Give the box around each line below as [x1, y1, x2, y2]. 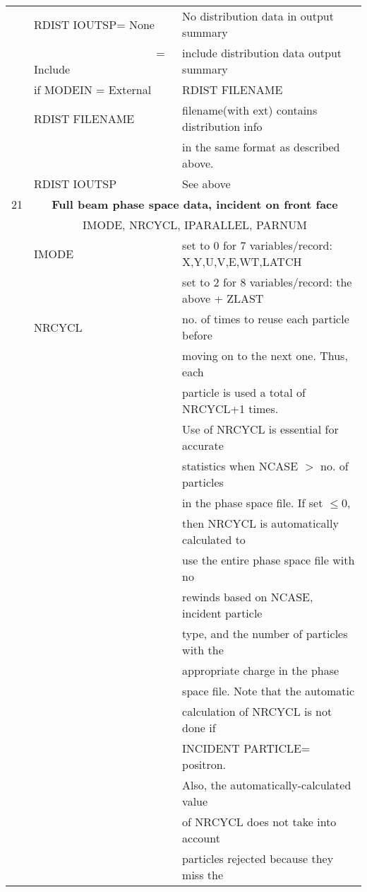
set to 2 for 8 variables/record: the [182, 274, 352, 290]
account [182, 830, 220, 846]
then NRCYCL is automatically [182, 515, 339, 531]
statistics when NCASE [182, 458, 299, 474]
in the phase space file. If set [182, 494, 323, 511]
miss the [182, 867, 224, 883]
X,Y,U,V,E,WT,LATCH [182, 253, 302, 270]
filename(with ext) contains [182, 102, 318, 118]
